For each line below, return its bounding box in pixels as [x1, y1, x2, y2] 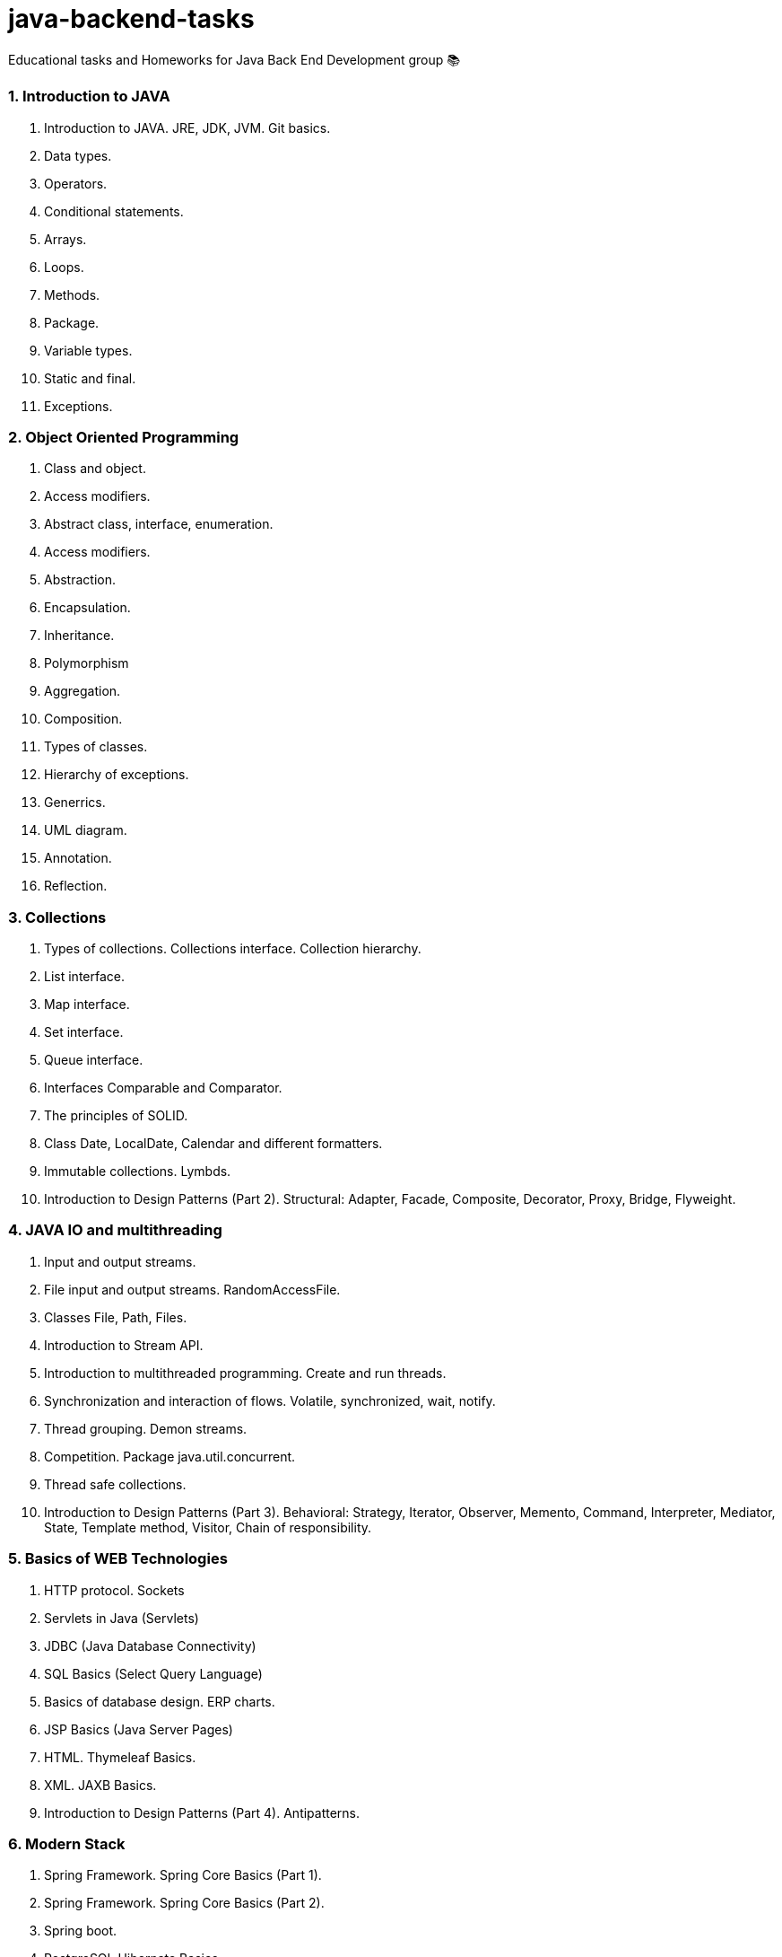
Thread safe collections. [44, 1476, 187, 1492]
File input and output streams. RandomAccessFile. [44, 1281, 341, 1297]
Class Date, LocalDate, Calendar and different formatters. [44, 1136, 383, 1151]
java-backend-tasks [8, 4, 255, 34]
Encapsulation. [44, 600, 131, 616]
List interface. [44, 969, 125, 984]
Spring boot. [44, 1923, 117, 1939]
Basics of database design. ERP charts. [44, 1693, 275, 1709]
